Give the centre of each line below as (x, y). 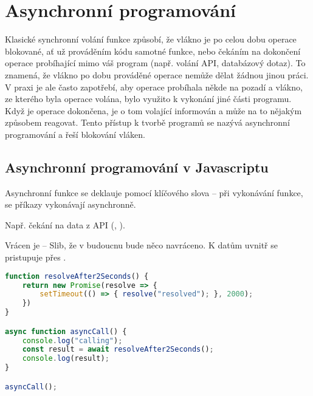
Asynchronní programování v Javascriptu (137, 167)
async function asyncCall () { (66, 331)
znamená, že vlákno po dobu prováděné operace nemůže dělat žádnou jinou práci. (157, 74)
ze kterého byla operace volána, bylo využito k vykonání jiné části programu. (148, 99)
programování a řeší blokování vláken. (75, 134)
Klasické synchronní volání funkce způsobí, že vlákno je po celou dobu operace (151, 39)
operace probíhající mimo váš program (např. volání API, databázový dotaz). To (155, 63)
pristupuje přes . (36, 257)
